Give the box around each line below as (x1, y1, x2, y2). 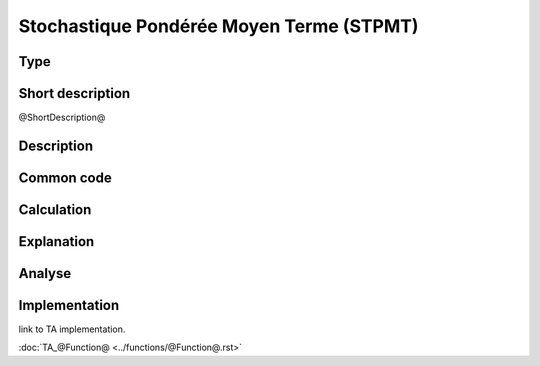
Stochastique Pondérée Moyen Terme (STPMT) (18, 15, 419, 37)
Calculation (18, 201, 92, 218)
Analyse (18, 265, 72, 282)
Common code (18, 169, 112, 186)
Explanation (18, 233, 95, 250)
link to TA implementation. (18, 323, 126, 335)
